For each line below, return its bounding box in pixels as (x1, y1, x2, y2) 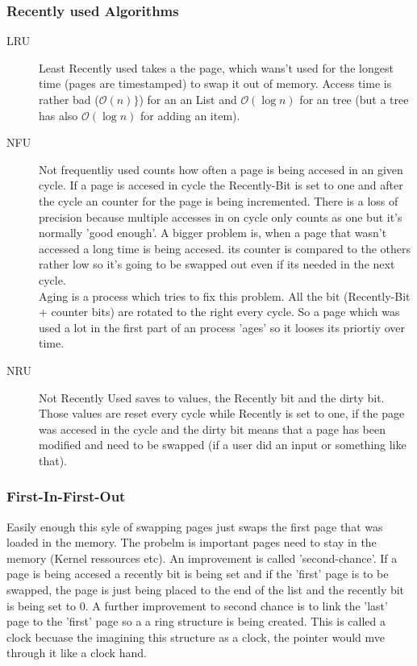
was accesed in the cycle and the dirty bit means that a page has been (39, 420, 386, 437)
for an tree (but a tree (299, 91, 409, 107)
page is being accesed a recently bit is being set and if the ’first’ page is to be (6, 565, 389, 582)
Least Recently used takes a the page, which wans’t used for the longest (39, 59, 394, 76)
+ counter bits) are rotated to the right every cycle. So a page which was (39, 303, 400, 320)
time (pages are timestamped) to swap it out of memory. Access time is (39, 75, 392, 92)
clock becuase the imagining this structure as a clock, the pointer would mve (6, 628, 385, 645)
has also (39, 106, 78, 123)
